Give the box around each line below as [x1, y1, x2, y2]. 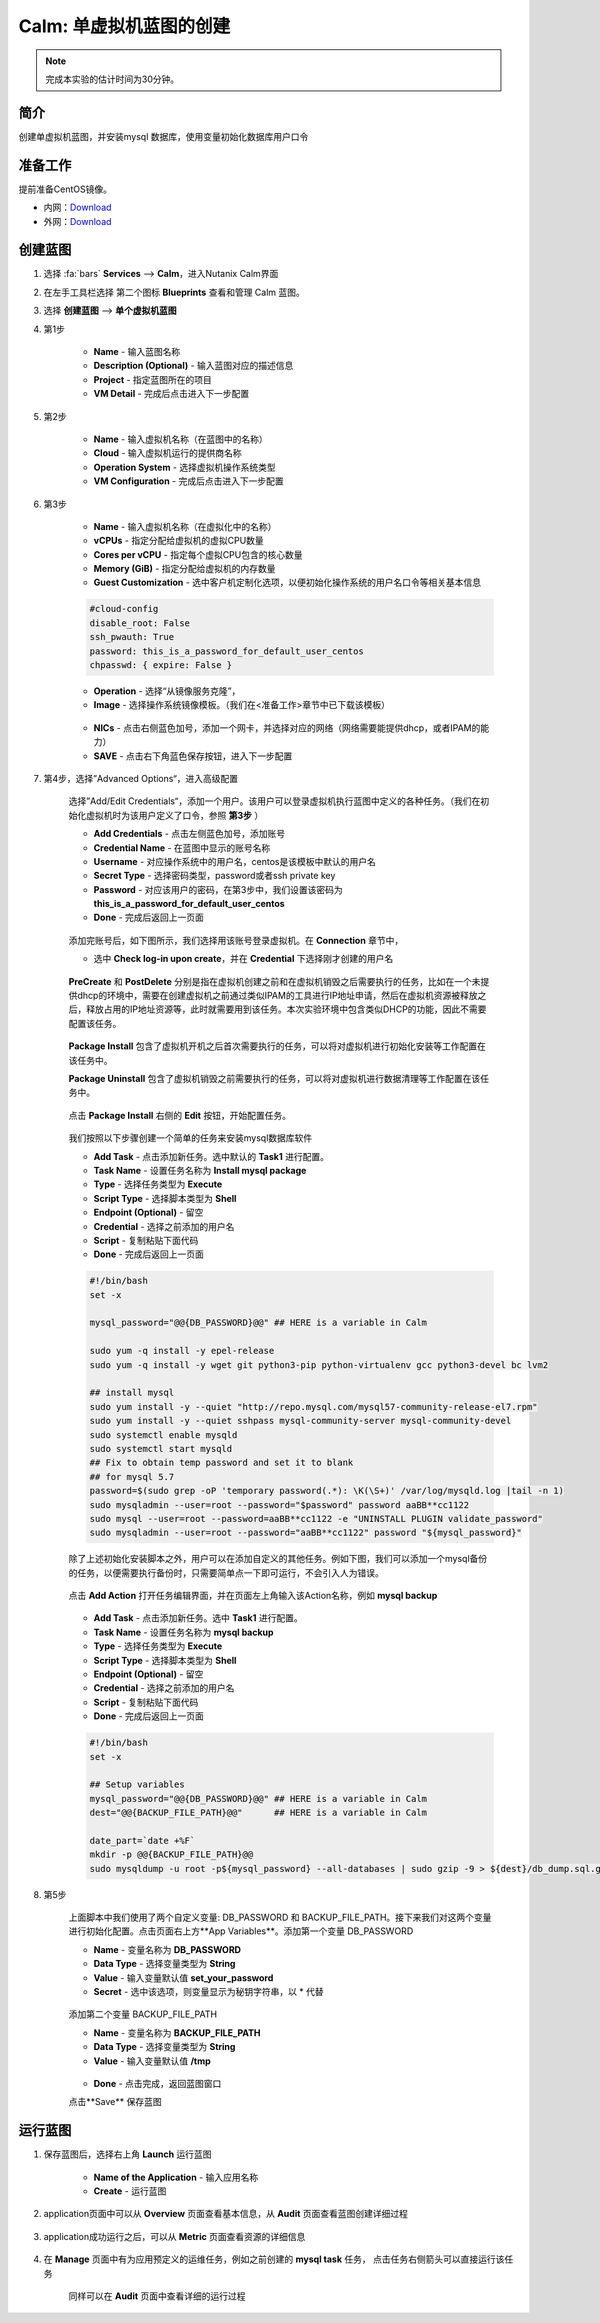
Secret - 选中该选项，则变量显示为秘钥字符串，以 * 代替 [93, 1986, 324, 1998]
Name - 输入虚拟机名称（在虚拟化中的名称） [93, 520, 277, 532]
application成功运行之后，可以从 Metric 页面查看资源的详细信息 [43, 2230, 306, 2242]
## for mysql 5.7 [89, 1471, 175, 1482]
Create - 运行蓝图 [93, 2185, 167, 2197]
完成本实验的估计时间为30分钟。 [45, 73, 180, 85]
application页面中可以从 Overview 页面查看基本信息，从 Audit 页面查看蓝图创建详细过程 [43, 2208, 409, 2220]
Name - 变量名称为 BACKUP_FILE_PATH [93, 2026, 261, 2039]
